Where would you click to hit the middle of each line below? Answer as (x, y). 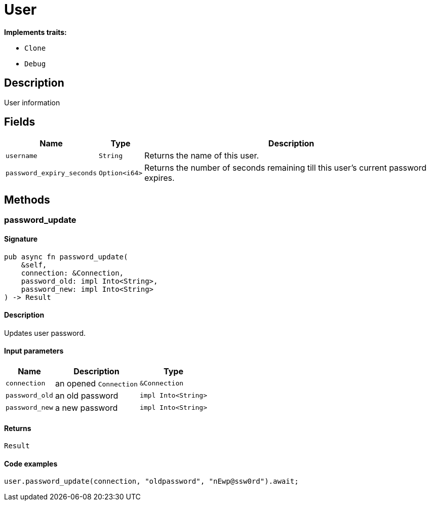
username (22, 156)
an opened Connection (96, 383)
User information (32, 102)
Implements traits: (35, 32)
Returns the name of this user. (202, 156)
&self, (34, 265)
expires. (160, 178)
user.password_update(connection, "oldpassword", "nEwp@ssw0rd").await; (151, 481)
